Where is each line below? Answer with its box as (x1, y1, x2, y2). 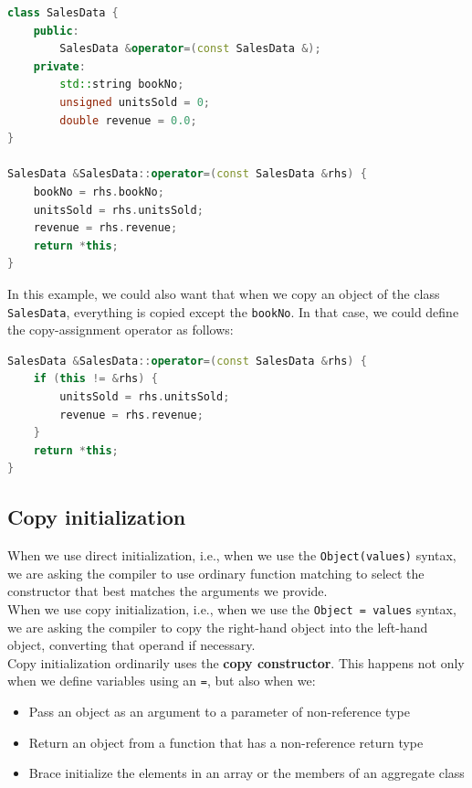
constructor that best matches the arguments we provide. (7, 581, 328, 601)
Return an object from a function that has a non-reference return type (28, 732, 424, 751)
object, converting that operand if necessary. (7, 635, 256, 655)
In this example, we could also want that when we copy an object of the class (7, 283, 440, 303)
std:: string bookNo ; (59, 78, 184, 91)
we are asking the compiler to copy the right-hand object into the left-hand (7, 617, 428, 636)
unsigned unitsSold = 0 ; (59, 95, 210, 109)
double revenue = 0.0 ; (59, 113, 197, 127)
